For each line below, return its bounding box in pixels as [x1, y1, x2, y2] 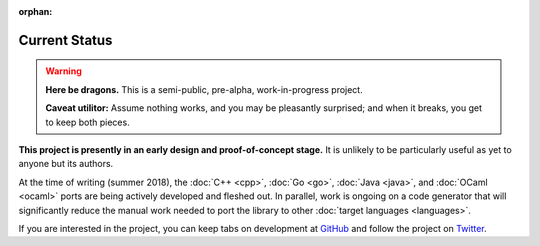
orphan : [18, 6, 53, 17]
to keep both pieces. [45, 116, 130, 128]
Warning [45, 65, 82, 77]
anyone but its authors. [18, 158, 114, 170]
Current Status [18, 31, 113, 49]
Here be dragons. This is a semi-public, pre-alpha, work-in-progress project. [45, 83, 364, 95]
